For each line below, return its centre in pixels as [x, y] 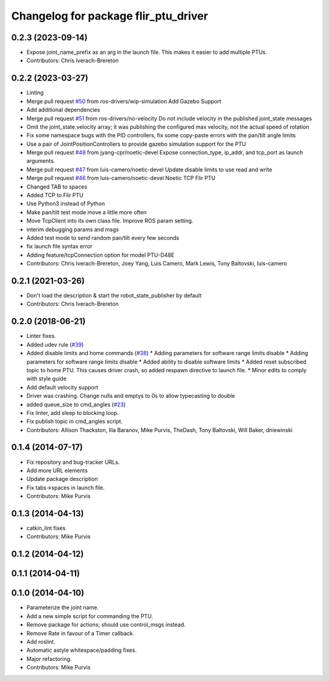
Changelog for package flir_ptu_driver [110, 16]
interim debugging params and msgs [73, 229]
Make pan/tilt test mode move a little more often [87, 212]
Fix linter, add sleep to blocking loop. [73, 413]
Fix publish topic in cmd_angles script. [75, 422]
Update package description [62, 479]
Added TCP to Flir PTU [55, 195]
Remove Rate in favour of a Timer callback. [80, 633]
